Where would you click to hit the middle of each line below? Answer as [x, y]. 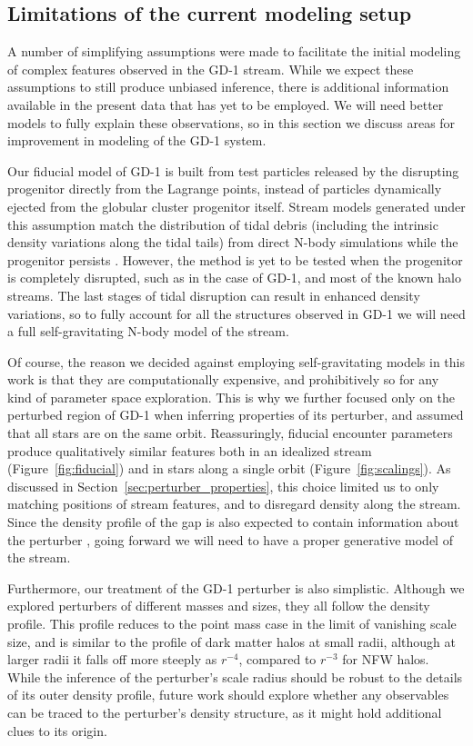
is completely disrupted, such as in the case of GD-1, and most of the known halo [234, 278]
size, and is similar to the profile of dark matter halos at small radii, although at [231, 641]
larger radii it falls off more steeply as [112, 659]
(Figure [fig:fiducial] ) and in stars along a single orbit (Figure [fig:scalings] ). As [229, 468]
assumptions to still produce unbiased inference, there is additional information [228, 87]
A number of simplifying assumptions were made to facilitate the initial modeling [234, 51]
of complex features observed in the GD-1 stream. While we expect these [211, 69]
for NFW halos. [386, 659]
